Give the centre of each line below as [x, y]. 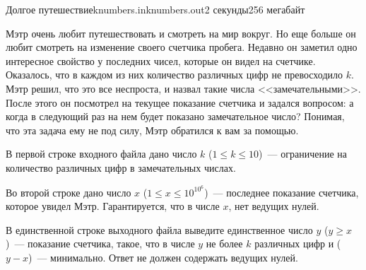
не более [224, 243]
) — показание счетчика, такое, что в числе [100, 243]
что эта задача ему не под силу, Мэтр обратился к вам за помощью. [152, 130]
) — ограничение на [303, 154]
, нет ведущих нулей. [274, 206]
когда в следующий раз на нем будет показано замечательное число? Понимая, [175, 116]
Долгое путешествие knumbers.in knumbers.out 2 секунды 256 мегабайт [155, 9]
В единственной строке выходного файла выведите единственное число [159, 229]
